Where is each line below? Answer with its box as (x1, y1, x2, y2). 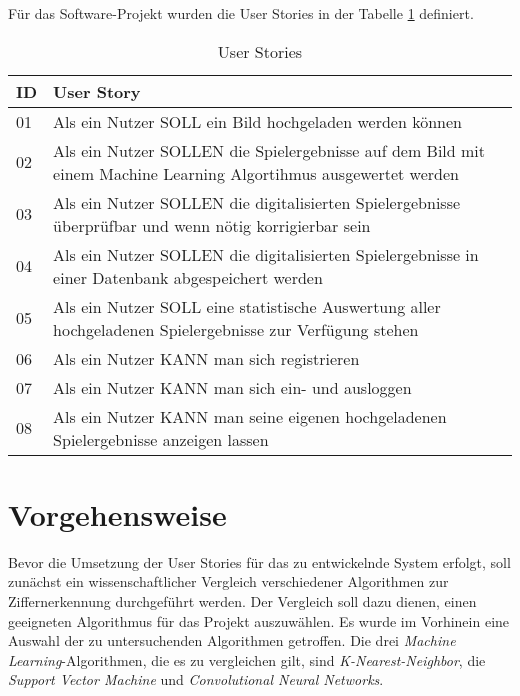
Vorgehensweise (8, 493, 227, 534)
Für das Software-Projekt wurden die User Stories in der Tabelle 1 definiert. (8, 3, 474, 23)
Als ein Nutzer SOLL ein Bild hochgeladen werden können (53, 109, 462, 133)
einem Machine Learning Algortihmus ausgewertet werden (53, 161, 459, 185)
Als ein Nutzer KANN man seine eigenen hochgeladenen (53, 404, 447, 428)
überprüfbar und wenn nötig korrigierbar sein (53, 213, 371, 237)
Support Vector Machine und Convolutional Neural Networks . (8, 669, 384, 690)
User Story (53, 79, 141, 103)
